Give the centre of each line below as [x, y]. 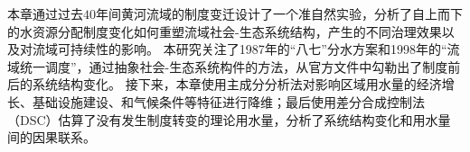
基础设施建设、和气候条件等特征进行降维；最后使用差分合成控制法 [228, 101]
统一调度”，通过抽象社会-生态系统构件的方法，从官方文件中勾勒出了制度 [234, 66]
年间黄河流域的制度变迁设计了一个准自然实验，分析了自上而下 [279, 13]
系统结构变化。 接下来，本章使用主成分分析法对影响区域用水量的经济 [237, 84]
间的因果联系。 [52, 137]
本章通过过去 [45, 13]
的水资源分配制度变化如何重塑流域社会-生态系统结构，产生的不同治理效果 [225, 31]
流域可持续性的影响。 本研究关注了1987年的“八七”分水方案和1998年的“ [240, 49]
